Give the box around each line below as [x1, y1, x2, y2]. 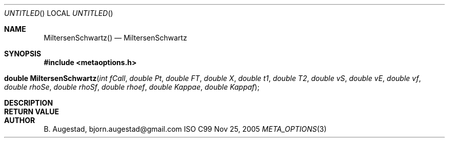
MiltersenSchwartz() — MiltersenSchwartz [44, 33, 187, 42]
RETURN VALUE [4, 107, 59, 116]
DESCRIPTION [4, 98, 53, 107]
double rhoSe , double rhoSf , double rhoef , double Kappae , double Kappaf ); [4, 83, 260, 91]
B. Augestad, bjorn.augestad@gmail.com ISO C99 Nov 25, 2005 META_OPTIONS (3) [44, 125, 327, 133]
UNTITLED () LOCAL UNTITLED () [4, 9, 113, 17]
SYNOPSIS [4, 49, 42, 58]
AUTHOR [4, 116, 35, 125]
